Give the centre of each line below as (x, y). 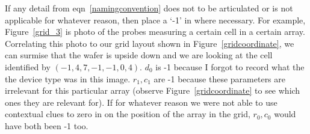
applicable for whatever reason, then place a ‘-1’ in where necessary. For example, (155, 20)
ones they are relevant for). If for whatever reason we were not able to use (141, 102)
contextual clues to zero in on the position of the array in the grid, (128, 114)
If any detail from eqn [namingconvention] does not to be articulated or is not (149, 8)
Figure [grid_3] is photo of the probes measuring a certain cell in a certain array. (155, 32)
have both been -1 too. (47, 125)
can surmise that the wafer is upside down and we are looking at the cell (139, 55)
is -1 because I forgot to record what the (230, 66)
